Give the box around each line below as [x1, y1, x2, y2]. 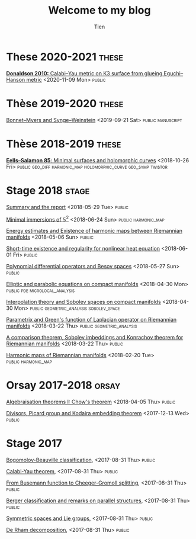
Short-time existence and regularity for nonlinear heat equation [6, 245, 160, 252]
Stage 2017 [6, 437, 62, 450]
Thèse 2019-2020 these [6, 97, 124, 110]
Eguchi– [163, 69, 184, 77]
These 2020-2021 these [6, 50, 123, 63]
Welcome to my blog [48, 4, 151, 17]
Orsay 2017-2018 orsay [6, 378, 121, 392]
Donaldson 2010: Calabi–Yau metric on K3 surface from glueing [6, 69, 163, 77]
